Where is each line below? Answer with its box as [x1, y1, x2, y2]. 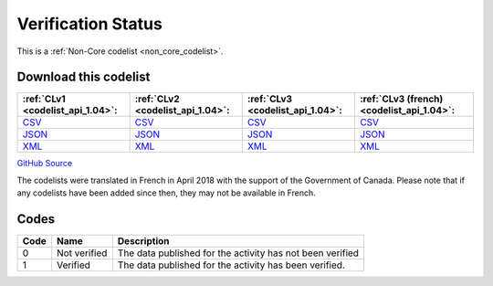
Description [117, 235, 170, 248]
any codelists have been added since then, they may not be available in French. [16, 187, 317, 198]
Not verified [56, 247, 108, 260]
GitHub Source [16, 158, 73, 169]
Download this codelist [16, 69, 151, 85]
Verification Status [16, 14, 163, 34]
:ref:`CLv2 [134, 92, 180, 105]
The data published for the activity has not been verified [117, 247, 360, 260]
